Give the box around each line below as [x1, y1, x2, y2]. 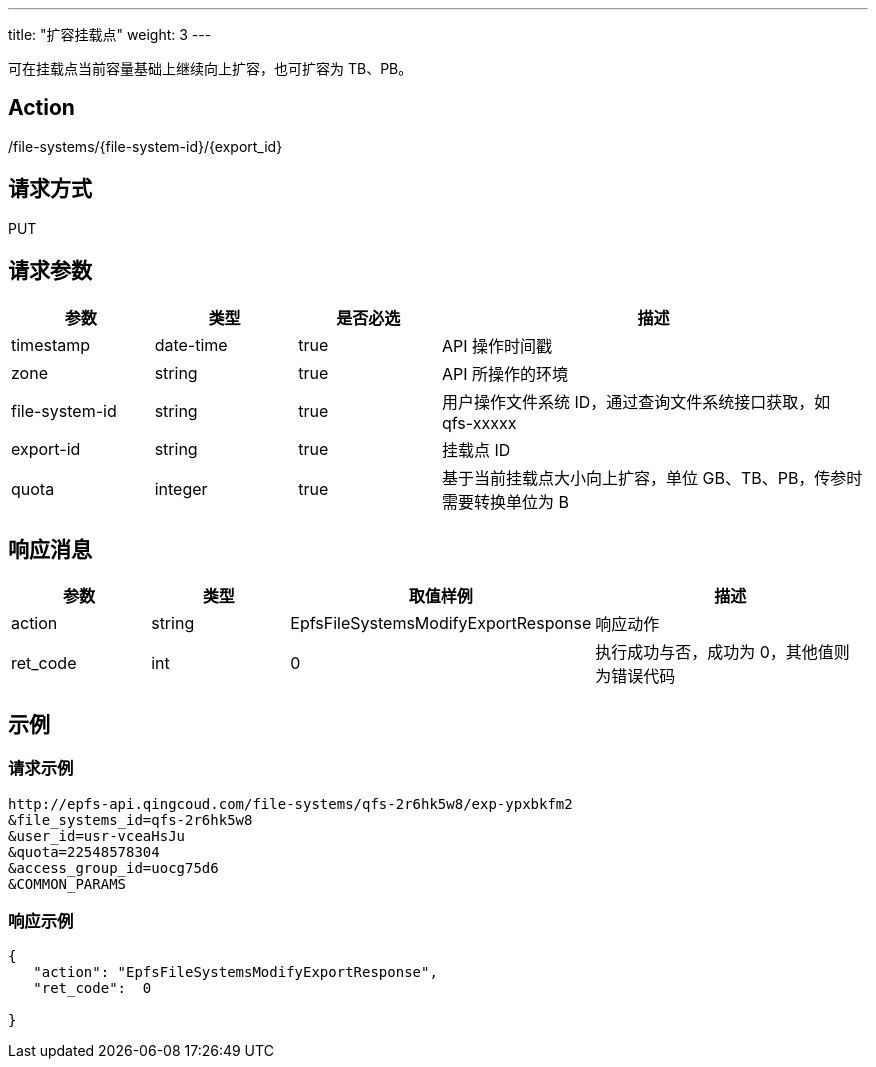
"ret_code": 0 [33, 980, 152, 997]
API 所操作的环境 [441, 363, 569, 384]
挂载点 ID [441, 439, 511, 460]
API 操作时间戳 [441, 335, 553, 356]
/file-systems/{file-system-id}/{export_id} [8, 137, 283, 155]
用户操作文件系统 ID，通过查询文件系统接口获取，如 [441, 391, 831, 412]
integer [154, 478, 208, 499]
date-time [154, 334, 228, 355]
